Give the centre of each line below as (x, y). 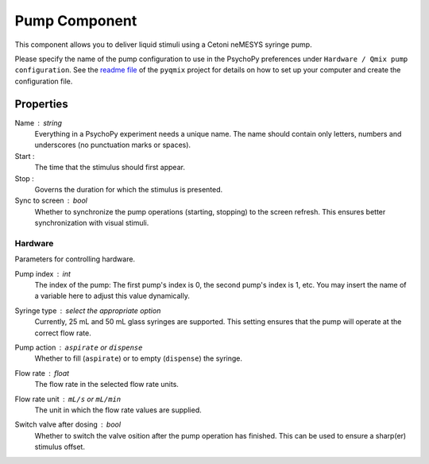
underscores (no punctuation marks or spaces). (112, 145)
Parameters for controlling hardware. (75, 259)
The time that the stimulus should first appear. (110, 168)
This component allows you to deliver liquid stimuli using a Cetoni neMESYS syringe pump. (164, 44)
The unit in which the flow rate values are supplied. (118, 410)
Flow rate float (42, 373)
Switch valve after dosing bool (68, 424)
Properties (41, 104)
